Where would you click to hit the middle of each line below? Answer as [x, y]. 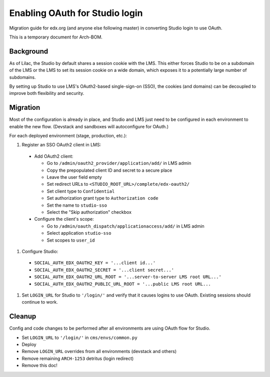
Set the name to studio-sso [77, 205]
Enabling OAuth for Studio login [76, 13]
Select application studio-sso [79, 233]
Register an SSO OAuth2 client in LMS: [61, 145]
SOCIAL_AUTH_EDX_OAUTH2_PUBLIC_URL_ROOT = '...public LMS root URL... [122, 284]
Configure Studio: [40, 251]
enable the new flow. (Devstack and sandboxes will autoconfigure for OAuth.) [89, 126]
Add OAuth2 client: [54, 156]
